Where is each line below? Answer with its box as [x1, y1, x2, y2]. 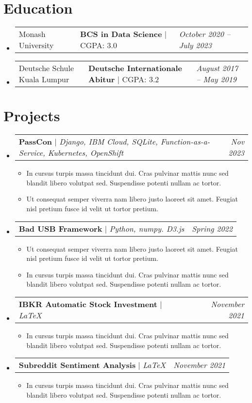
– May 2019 [196, 73, 237, 85]
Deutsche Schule [18, 62, 74, 74]
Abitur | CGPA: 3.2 [88, 73, 159, 85]
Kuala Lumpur [18, 73, 69, 85]
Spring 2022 [192, 222, 233, 234]
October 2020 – [179, 28, 231, 40]
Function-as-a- [160, 136, 210, 147]
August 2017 [196, 62, 238, 74]
